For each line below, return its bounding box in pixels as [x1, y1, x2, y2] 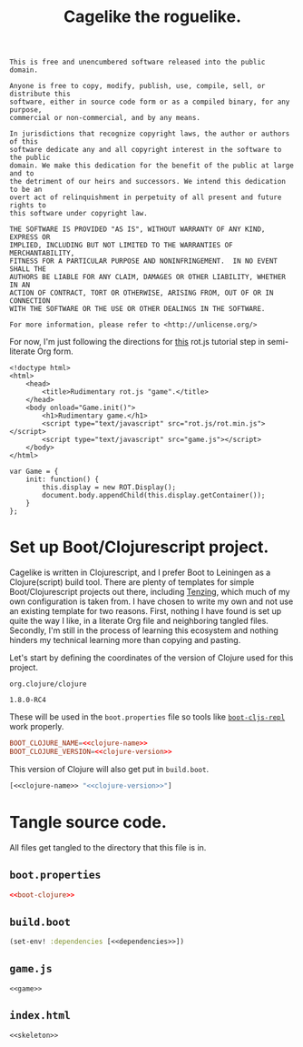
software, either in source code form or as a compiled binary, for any [9, 97, 290, 106]
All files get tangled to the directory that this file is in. [9, 841, 207, 852]
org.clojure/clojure [9, 680, 88, 689]
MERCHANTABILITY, [9, 248, 75, 258]
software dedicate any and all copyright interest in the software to [9, 146, 282, 155]
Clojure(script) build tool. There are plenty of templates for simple [9, 577, 255, 588]
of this [9, 137, 39, 146]
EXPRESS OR [9, 233, 51, 242]
